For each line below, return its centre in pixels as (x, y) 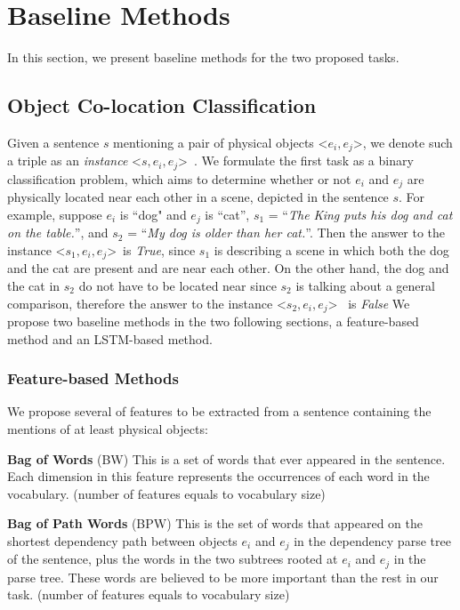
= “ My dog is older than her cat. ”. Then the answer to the (286, 233)
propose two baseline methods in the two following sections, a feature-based (213, 321)
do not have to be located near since (178, 285)
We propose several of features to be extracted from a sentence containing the (219, 411)
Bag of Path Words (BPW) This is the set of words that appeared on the (215, 523)
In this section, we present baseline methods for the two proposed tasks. (203, 57)
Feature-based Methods (93, 378)
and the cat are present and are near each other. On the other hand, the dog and (228, 268)
